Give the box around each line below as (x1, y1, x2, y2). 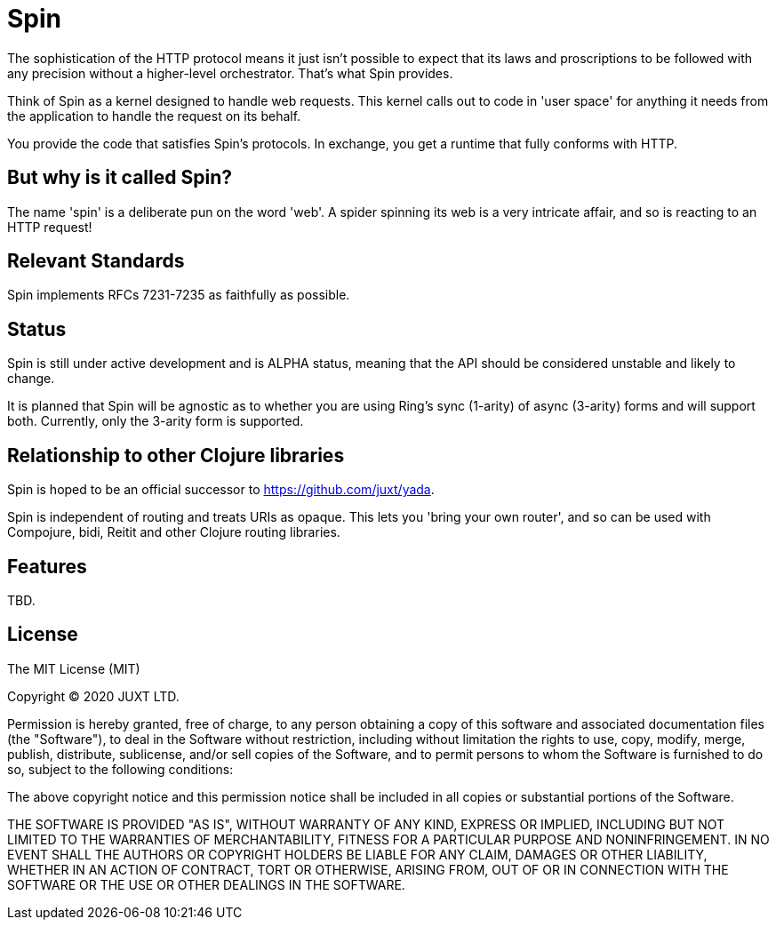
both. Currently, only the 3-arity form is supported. (7, 413, 304, 429)
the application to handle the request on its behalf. (7, 108, 301, 124)
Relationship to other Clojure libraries (7, 444, 345, 467)
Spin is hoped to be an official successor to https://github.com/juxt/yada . (7, 482, 435, 498)
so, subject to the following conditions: (7, 761, 234, 777)
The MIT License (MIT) (7, 660, 140, 676)
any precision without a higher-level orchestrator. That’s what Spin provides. (7, 65, 453, 81)
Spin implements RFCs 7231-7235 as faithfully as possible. (7, 287, 350, 303)
